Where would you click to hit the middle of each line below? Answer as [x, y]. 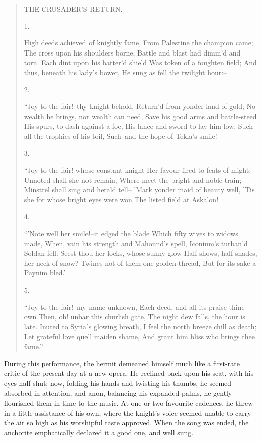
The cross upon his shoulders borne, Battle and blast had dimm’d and [132, 52]
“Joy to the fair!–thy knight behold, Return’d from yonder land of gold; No [140, 106]
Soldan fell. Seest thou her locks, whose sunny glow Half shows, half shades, [141, 253]
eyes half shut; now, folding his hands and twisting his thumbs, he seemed [118, 383]
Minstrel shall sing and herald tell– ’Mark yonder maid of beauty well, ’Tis [139, 189]
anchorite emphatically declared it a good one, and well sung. [99, 432]
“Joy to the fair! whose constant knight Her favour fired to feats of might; [138, 170]
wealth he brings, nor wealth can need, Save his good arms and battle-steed [140, 116]
